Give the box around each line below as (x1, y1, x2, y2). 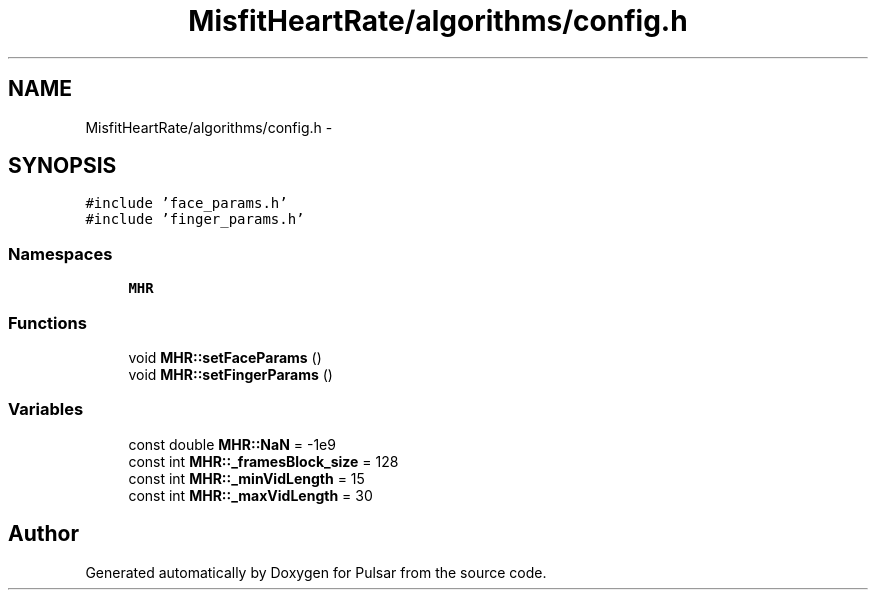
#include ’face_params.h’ (85, 195, 288, 212)
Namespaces (8, 243, 113, 264)
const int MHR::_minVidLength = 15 (128, 469, 365, 487)
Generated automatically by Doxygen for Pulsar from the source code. (85, 563, 547, 581)
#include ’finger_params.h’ (85, 211, 305, 228)
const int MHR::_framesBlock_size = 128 (128, 452, 399, 470)
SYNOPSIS (8, 153, 117, 179)
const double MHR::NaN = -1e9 (128, 435, 336, 453)
